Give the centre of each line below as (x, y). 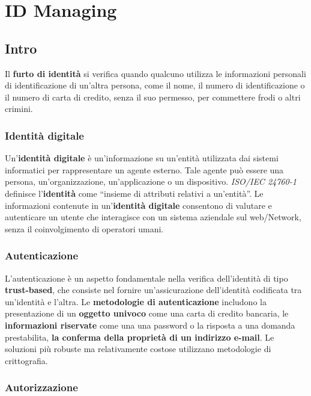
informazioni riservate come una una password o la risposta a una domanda (150, 325)
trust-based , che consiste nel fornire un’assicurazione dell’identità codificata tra (153, 290)
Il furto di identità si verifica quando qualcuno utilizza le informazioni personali (155, 73)
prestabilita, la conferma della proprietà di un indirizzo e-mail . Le (140, 337)
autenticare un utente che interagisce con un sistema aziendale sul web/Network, (153, 217)
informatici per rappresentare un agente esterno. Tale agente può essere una (144, 169)
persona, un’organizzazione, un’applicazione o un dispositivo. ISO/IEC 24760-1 (151, 181)
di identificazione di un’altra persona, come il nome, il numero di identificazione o (155, 85)
